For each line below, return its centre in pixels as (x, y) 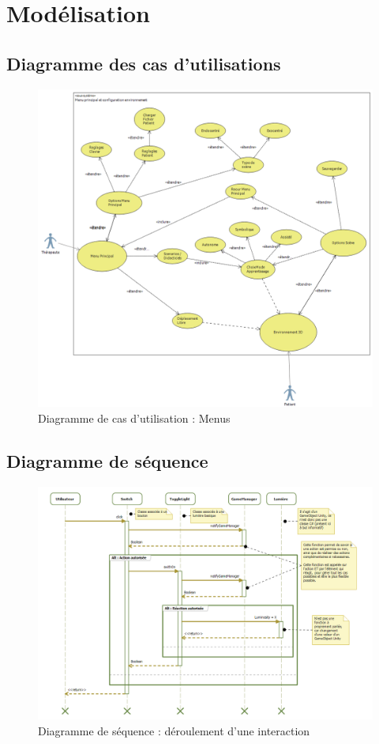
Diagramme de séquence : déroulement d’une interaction (174, 731)
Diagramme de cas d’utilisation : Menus (134, 418)
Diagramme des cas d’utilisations (144, 63)
